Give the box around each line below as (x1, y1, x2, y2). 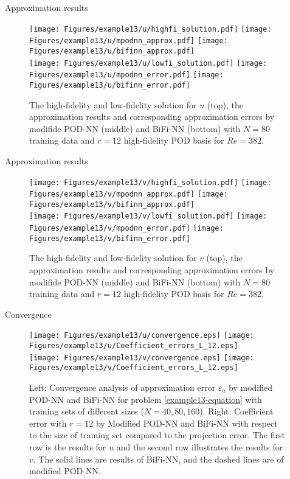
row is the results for (29, 441, 106, 453)
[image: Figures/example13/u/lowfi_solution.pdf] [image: (29, 58, 268, 68)
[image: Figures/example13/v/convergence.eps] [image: (29, 353, 254, 362)
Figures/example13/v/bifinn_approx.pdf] (29, 200, 195, 209)
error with (29, 416, 67, 429)
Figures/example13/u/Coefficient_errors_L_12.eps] (29, 341, 238, 351)
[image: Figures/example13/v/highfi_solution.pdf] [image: (29, 178, 272, 187)
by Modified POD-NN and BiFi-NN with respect (95, 416, 278, 429)
